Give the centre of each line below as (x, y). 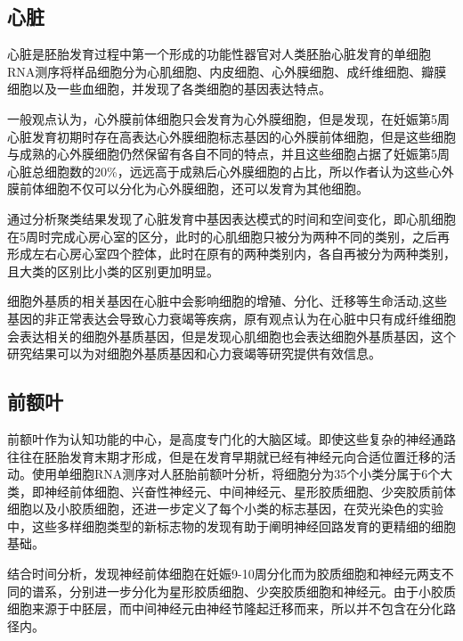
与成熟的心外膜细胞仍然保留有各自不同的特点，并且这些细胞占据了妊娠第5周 (228, 154)
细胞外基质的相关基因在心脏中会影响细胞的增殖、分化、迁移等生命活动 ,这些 (227, 301)
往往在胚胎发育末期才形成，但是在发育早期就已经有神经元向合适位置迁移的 (225, 456)
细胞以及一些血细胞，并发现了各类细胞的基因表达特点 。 (169, 89)
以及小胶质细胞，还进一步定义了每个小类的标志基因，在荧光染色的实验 (237, 509)
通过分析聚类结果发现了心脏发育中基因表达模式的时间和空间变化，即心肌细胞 (231, 218)
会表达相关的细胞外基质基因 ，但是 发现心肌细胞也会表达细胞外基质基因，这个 (231, 336)
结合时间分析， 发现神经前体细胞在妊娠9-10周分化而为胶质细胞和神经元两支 (224, 574)
